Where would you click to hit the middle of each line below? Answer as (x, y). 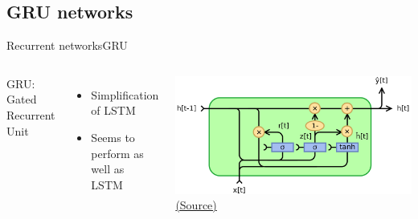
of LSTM (113, 110)
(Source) (196, 205)
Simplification (125, 94)
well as (108, 169)
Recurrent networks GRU (67, 45)
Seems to (113, 137)
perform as (117, 153)
